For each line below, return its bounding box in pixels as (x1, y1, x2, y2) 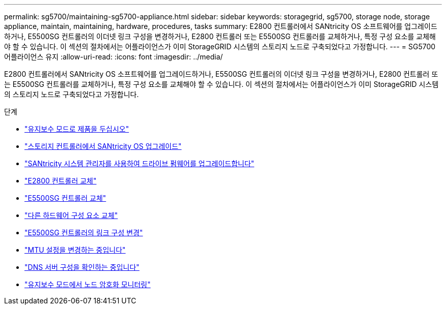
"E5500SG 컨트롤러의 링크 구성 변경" (24, 228, 143, 237)
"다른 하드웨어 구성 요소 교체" (24, 211, 118, 220)
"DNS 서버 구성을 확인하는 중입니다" (24, 263, 140, 271)
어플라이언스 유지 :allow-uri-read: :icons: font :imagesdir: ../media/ (4, 52, 223, 61)
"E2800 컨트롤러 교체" (24, 176, 97, 185)
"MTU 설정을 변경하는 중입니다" (24, 245, 126, 254)
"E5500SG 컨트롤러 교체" (24, 194, 106, 202)
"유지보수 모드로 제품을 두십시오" (24, 125, 129, 133)
